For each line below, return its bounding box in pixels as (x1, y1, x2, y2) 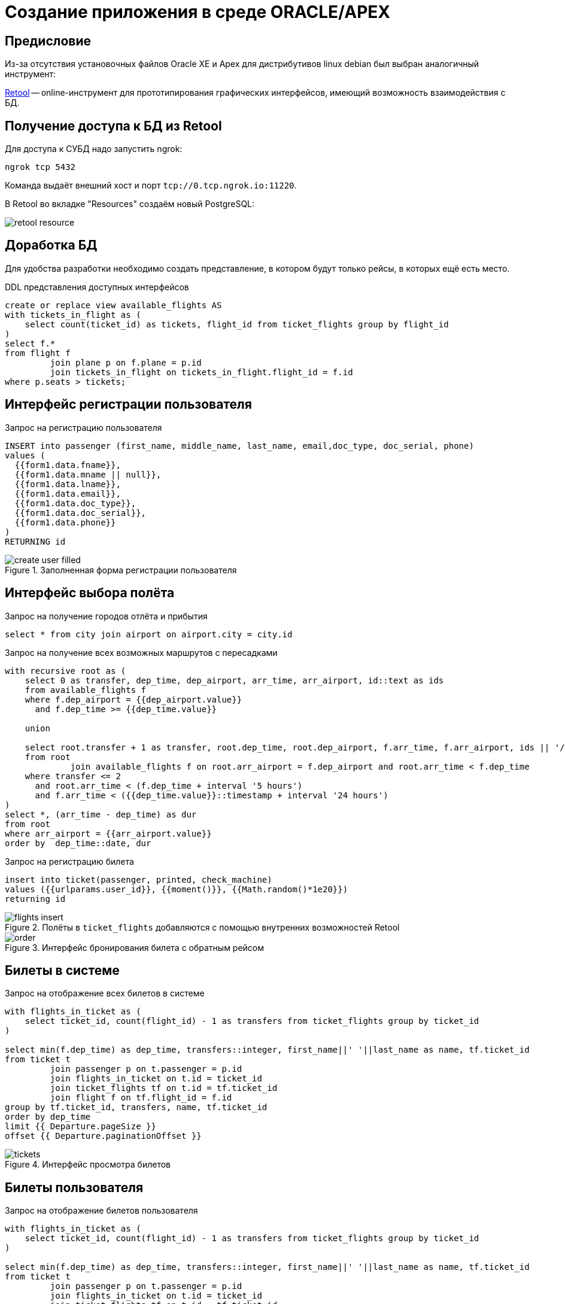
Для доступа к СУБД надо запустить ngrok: (5, 144, 183, 154)
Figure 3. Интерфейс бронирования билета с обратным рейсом (5, 942, 265, 953)
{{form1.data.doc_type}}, (14, 498, 136, 508)
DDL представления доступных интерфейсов (5, 281, 189, 292)
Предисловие (5, 33, 91, 48)
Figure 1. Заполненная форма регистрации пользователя (5, 564, 237, 575)
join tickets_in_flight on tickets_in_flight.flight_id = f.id (50, 367, 353, 377)
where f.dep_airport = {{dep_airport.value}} (25, 694, 242, 704)
